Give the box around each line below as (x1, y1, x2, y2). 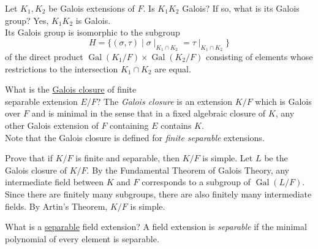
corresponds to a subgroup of (142, 175, 251, 188)
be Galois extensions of (48, 2, 135, 14)
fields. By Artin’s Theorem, (5, 199, 108, 212)
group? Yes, (5, 13, 49, 26)
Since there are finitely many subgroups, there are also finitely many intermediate (5, 187, 312, 200)
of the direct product (5, 50, 83, 63)
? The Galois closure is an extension (96, 94, 233, 107)
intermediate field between (5, 175, 104, 188)
